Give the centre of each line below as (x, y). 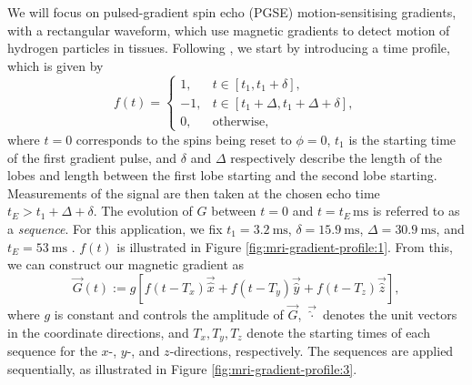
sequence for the (52, 350)
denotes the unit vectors (390, 314)
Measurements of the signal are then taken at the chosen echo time (194, 192)
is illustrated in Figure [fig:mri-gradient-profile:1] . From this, (285, 246)
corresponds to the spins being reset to (184, 139)
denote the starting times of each (338, 332)
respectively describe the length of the (336, 157)
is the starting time (402, 139)
